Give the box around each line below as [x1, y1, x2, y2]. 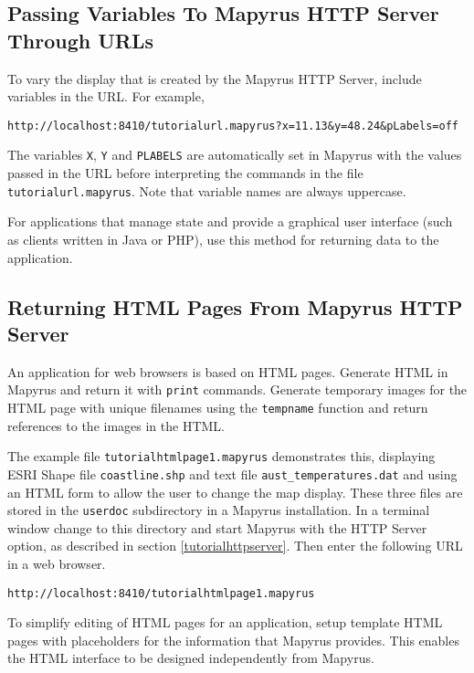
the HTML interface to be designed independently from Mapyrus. [7, 648, 374, 668]
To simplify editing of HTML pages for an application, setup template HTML [7, 613, 443, 632]
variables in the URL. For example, [7, 87, 205, 106]
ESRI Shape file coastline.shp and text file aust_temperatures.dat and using [7, 464, 458, 483]
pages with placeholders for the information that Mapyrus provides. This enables [7, 630, 459, 649]
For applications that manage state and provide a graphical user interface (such [7, 212, 453, 231]
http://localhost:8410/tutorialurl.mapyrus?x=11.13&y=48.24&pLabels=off [7, 119, 458, 132]
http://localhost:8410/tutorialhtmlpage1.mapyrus [7, 586, 315, 600]
